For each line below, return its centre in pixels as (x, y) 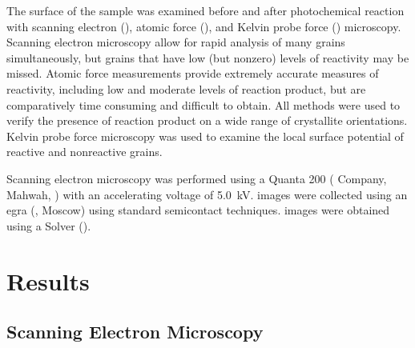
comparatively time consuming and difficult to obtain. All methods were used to (203, 104)
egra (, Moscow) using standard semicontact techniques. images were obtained (198, 210)
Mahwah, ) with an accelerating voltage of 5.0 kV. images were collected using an (207, 194)
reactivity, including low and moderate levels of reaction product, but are (186, 88)
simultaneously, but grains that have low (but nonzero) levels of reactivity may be (208, 57)
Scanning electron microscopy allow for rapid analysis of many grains (176, 42)
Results (48, 280)
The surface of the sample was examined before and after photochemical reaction (205, 10)
